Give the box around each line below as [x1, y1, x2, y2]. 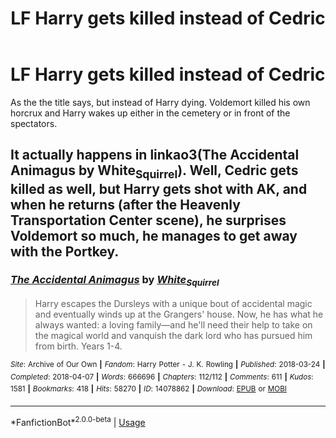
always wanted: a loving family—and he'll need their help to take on [34, 319, 313, 331]
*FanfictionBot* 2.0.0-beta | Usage [10, 415, 146, 428]
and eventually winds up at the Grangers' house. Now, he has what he [34, 308, 324, 321]
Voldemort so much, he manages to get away [10, 227, 298, 244]
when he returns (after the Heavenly [10, 196, 241, 213]
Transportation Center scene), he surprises [10, 212, 287, 229]
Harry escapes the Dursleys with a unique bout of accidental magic [34, 298, 313, 310]
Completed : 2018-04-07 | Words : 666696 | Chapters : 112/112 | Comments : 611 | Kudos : [10, 372, 314, 382]
